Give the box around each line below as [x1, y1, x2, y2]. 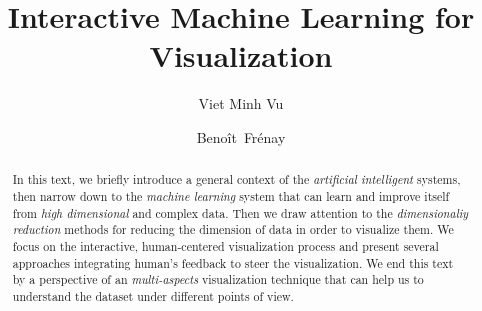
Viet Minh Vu [198, 93, 284, 114]
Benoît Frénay [196, 126, 286, 147]
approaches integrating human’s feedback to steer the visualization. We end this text [12, 254, 454, 271]
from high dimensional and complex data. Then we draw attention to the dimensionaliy [12, 204, 469, 221]
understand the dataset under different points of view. [12, 287, 294, 304]
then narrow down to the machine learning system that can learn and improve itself [12, 187, 450, 204]
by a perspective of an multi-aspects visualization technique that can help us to [12, 271, 424, 288]
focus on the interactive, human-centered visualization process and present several [12, 237, 439, 254]
